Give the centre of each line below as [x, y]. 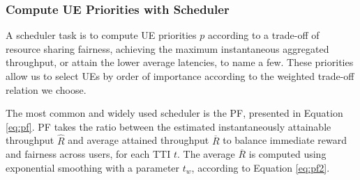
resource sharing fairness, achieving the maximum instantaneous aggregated [167, 48]
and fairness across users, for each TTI [88, 154]
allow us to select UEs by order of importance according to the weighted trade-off [180, 76]
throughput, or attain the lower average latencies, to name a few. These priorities [180, 62]
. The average [206, 154]
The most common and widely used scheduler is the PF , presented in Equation [174, 113]
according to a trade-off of [263, 35]
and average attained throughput [138, 140]
